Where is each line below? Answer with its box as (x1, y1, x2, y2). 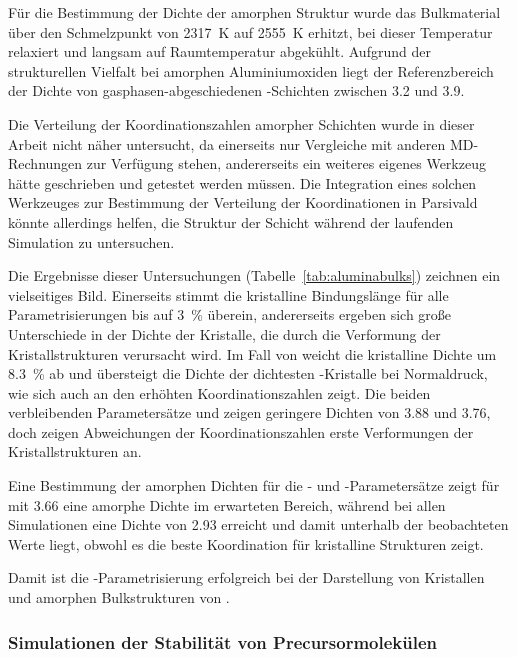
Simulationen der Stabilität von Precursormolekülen (8, 629, 438, 654)
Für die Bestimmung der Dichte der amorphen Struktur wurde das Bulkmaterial (8, 2, 501, 22)
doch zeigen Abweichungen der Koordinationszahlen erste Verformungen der (8, 421, 474, 442)
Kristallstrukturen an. (8, 441, 142, 462)
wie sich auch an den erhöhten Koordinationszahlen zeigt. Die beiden (8, 382, 431, 403)
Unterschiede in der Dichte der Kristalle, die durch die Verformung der (8, 323, 441, 344)
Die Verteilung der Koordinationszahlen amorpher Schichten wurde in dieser (8, 113, 475, 134)
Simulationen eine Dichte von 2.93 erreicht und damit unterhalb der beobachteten (8, 514, 509, 535)
